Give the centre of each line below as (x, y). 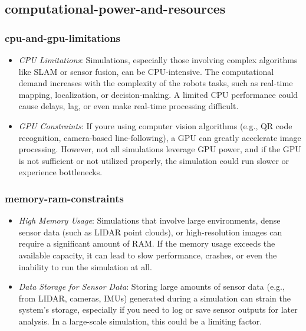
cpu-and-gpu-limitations (63, 37)
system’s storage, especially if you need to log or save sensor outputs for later (158, 309)
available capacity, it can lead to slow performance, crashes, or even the (148, 255)
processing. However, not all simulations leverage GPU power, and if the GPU (160, 149)
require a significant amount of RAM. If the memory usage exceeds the (147, 243)
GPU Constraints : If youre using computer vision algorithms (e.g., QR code (155, 125)
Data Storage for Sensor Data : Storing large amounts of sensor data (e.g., (152, 286)
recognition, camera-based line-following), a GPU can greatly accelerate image (160, 137)
